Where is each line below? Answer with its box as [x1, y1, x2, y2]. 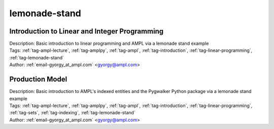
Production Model [9, 75, 67, 84]
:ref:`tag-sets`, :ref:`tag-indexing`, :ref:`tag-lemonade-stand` [9, 110, 135, 116]
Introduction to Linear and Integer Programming [9, 27, 164, 36]
